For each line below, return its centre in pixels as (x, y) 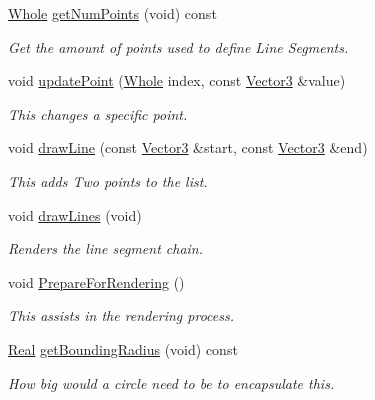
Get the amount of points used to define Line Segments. (178, 46)
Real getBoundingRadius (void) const (123, 348)
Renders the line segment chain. (106, 248)
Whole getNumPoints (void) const (112, 13)
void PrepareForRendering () (96, 281)
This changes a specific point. (98, 113)
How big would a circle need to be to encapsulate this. (171, 382)
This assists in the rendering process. (121, 315)
